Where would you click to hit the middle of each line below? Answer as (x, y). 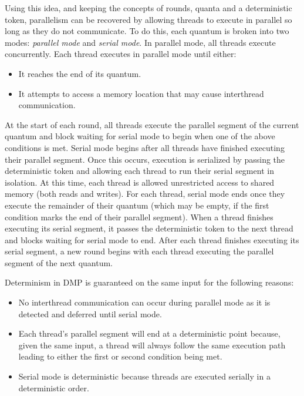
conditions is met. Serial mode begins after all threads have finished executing (145, 147)
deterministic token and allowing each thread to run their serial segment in (139, 171)
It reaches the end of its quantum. (80, 73)
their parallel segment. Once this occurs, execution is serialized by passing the (145, 159)
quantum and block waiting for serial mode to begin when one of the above (140, 136)
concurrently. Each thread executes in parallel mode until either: (121, 54)
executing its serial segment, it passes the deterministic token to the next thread (149, 228)
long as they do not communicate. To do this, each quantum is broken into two (147, 31)
